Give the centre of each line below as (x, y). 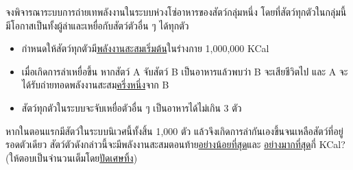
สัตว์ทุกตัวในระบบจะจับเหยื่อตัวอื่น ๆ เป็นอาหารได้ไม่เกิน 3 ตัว (132, 107)
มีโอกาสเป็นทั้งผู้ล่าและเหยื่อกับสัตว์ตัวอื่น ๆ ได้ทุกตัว (97, 25)
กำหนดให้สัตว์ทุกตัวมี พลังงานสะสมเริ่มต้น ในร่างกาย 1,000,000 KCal (145, 48)
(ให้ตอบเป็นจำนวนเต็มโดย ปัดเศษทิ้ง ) (72, 157)
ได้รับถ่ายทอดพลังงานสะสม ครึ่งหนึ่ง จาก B (95, 85)
